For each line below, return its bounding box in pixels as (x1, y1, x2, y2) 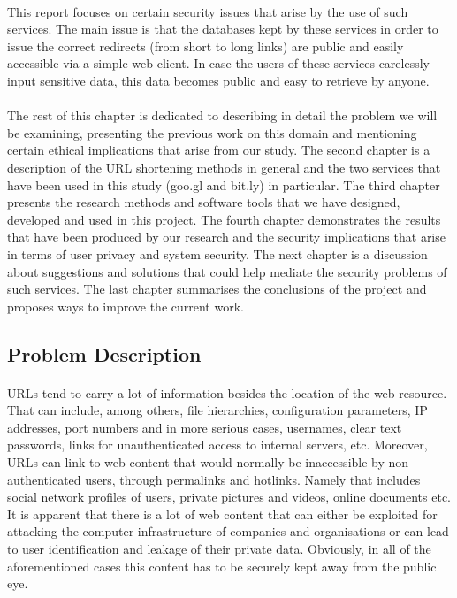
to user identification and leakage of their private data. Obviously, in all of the (7, 540, 431, 557)
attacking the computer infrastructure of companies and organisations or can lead (7, 522, 449, 540)
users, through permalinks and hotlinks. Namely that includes (85, 470, 421, 488)
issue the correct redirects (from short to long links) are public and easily (7, 36, 404, 55)
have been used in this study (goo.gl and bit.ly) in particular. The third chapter (7, 175, 440, 194)
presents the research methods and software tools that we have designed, (7, 193, 400, 211)
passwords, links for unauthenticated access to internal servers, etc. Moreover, (7, 435, 428, 454)
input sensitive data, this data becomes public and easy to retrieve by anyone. (7, 71, 430, 89)
